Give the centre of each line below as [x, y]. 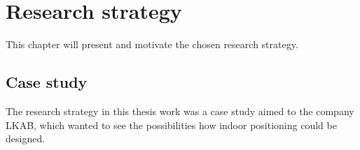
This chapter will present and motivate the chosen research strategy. [152, 44]
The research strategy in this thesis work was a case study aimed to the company [180, 111]
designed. [26, 138]
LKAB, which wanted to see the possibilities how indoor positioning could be [171, 125]
